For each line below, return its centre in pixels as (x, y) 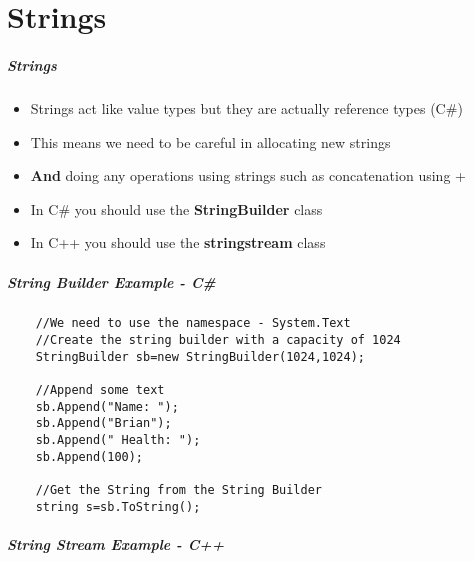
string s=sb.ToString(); (118, 506)
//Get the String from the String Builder (178, 490)
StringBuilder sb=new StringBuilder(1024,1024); (200, 356)
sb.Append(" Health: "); (118, 440)
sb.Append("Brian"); (103, 423)
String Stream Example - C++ (116, 543)
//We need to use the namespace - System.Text (193, 323)
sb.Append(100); (89, 456)
